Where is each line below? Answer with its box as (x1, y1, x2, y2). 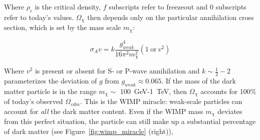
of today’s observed (4, 96, 63, 106)
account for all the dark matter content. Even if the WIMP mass (4, 105, 203, 116)
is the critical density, (35, 1, 101, 11)
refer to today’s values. (4, 11, 74, 22)
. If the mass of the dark (161, 75, 236, 85)
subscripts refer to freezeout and (109, 1, 208, 11)
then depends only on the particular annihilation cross (87, 11, 254, 22)
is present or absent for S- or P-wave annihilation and (35, 65, 200, 76)
